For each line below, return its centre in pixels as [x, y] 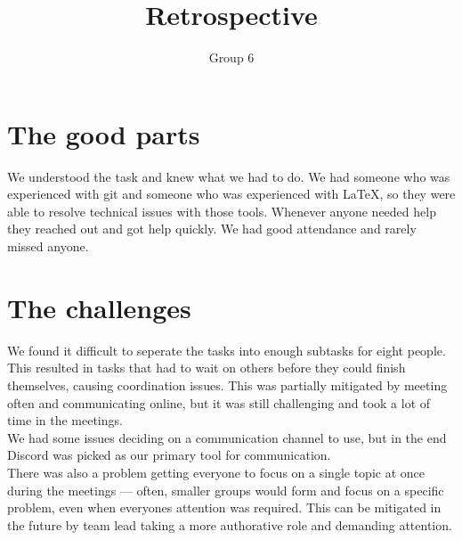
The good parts [104, 133]
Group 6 [231, 57]
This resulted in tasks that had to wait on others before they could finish [207, 368]
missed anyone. [48, 246]
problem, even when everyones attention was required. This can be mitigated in [224, 507]
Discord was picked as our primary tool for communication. [169, 455]
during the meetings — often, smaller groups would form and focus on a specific [226, 490]
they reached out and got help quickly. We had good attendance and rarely [212, 229]
